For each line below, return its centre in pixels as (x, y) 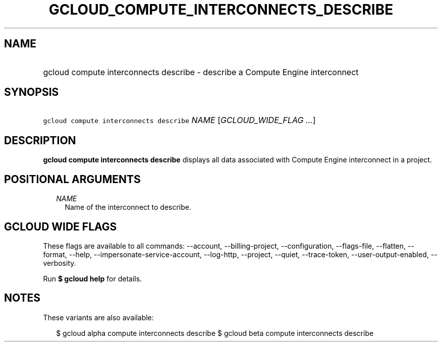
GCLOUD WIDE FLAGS (61, 226)
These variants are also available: (98, 317)
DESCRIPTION (40, 140)
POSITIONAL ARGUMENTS (72, 179)
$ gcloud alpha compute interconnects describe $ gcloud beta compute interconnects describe (215, 333)
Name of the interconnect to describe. (128, 207)
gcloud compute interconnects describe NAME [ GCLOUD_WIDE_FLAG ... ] (179, 120)
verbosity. (60, 263)
